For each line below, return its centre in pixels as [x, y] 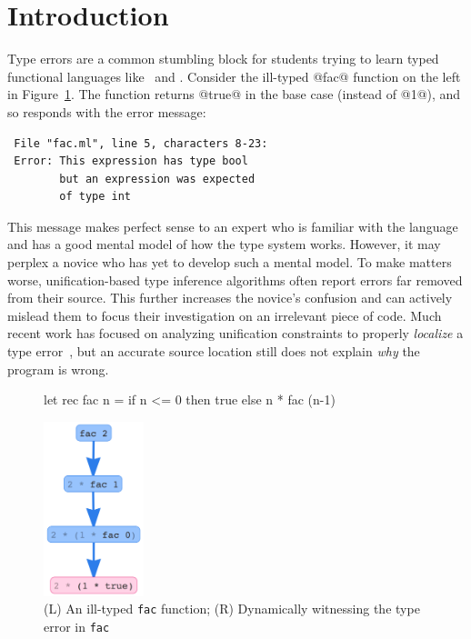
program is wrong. [58, 369]
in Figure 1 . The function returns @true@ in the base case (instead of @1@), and [234, 94]
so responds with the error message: [107, 111]
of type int [95, 197]
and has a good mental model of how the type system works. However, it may [224, 244]
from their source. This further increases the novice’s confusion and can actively [230, 298]
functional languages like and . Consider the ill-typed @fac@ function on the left [234, 76]
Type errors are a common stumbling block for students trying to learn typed [223, 59]
